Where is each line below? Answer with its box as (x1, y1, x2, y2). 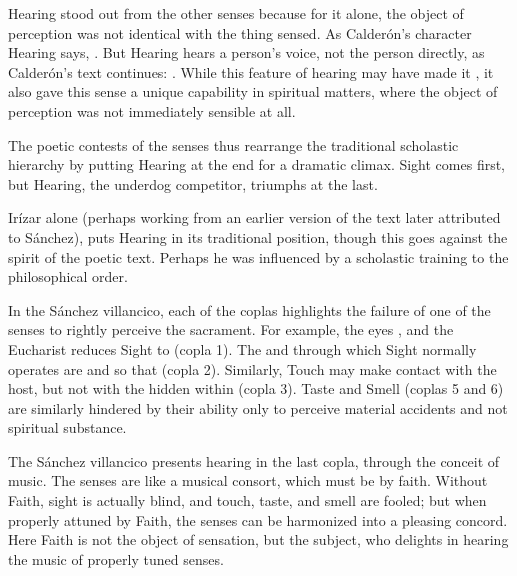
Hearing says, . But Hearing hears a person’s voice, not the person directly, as (8, 42, 485, 63)
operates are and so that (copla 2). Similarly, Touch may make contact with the (8, 358, 497, 379)
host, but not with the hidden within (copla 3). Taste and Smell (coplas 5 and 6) (8, 378, 504, 399)
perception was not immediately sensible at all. (8, 100, 296, 121)
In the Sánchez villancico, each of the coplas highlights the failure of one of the (8, 299, 491, 320)
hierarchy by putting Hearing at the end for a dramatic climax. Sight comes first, (8, 154, 506, 175)
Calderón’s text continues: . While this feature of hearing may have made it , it (8, 61, 494, 82)
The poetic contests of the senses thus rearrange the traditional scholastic (8, 134, 459, 155)
